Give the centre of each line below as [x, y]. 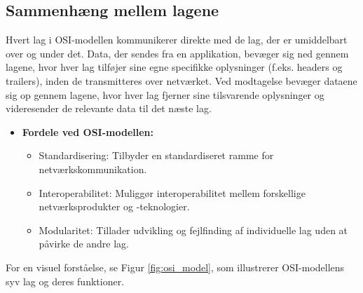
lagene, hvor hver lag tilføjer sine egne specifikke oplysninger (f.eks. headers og [174, 67]
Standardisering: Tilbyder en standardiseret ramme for [156, 155]
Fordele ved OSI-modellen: [88, 131]
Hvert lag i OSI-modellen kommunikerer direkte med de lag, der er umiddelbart [177, 40]
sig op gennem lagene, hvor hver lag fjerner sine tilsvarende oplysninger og [165, 94]
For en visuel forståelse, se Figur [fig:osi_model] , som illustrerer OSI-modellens [175, 267]
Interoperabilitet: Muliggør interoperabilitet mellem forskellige [172, 192]
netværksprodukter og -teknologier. [114, 206]
